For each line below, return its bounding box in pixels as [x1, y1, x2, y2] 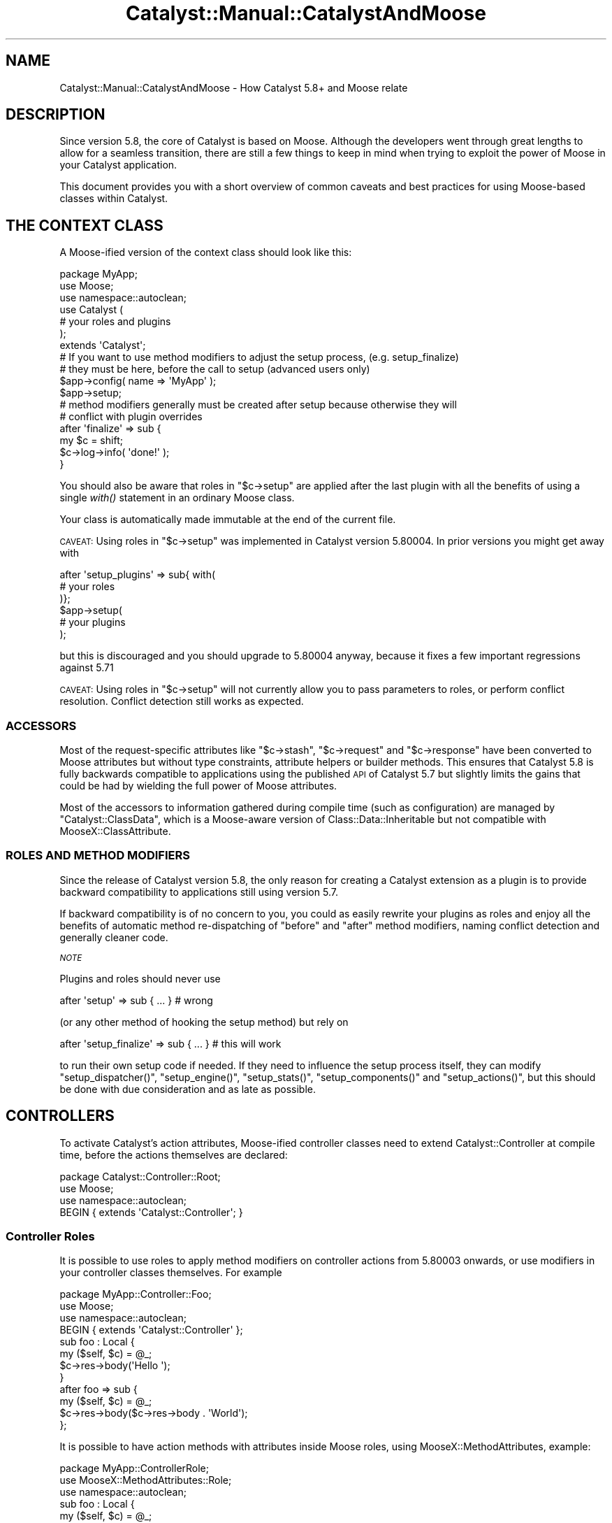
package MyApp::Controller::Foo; [59, 1288, 212, 1301]
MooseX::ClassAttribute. [59, 825, 171, 838]
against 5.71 [59, 662, 114, 674]
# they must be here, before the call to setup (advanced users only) [59, 363, 370, 376]
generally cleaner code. [59, 931, 168, 943]
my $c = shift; [59, 434, 123, 447]
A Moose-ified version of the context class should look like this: [59, 246, 352, 259]
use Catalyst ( [59, 303, 124, 316]
